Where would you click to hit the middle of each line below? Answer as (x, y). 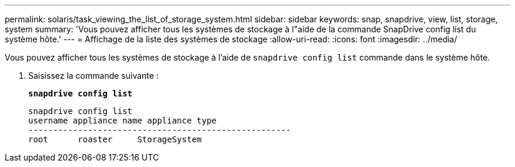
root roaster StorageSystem (115, 139)
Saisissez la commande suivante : (93, 76)
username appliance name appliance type (123, 121)
